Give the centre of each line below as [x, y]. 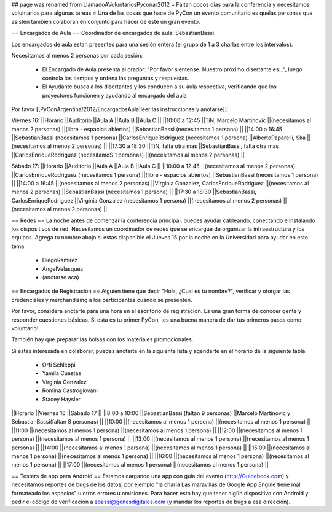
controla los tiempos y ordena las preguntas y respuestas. [116, 78]
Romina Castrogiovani [70, 390]
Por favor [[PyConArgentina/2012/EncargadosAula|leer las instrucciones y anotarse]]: [120, 109]
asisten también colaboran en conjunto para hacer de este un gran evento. [106, 21]
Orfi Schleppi [59, 365]
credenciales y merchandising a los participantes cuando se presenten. [102, 300]
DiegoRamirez [60, 260]
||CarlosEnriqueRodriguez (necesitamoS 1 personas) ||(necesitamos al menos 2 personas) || [128, 155]
